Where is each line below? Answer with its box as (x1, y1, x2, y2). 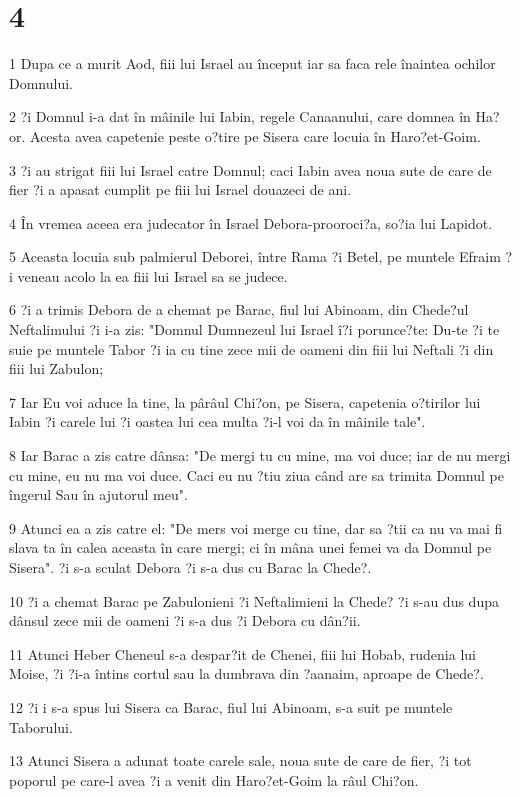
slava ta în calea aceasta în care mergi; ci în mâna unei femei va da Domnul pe (9, 537, 492, 558)
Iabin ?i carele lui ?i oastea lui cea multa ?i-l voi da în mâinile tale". (9, 411, 426, 432)
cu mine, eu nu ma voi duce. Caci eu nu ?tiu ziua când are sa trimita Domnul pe (9, 464, 504, 485)
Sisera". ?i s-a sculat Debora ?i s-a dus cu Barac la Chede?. (9, 557, 372, 577)
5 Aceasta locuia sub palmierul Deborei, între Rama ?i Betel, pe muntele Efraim (9, 246, 501, 267)
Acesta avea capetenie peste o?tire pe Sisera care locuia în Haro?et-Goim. (30, 125, 481, 146)
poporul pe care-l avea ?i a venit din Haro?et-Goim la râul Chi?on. (9, 769, 419, 790)
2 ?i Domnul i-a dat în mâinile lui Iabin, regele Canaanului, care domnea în (9, 106, 471, 127)
